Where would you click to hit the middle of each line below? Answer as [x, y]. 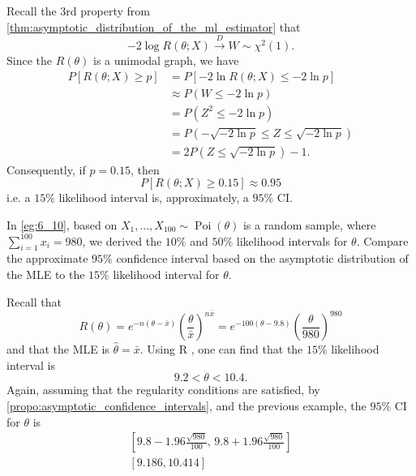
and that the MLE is [58, 349]
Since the [29, 60]
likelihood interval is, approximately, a [154, 197]
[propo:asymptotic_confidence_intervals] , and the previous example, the [187, 405]
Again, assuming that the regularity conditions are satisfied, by [163, 390]
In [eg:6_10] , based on [62, 224]
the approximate [47, 258]
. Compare [382, 240]
